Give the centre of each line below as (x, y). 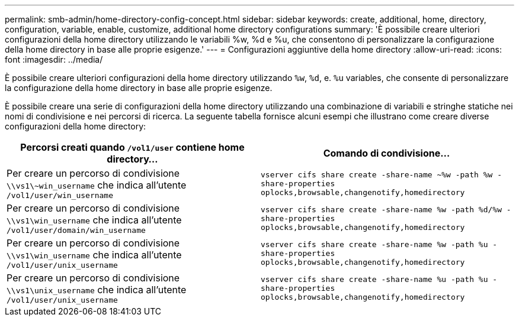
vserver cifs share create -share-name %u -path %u (374, 279)
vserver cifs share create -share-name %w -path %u (374, 244)
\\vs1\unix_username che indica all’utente (97, 290)
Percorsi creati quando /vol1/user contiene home (132, 147)
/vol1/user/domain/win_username (76, 230)
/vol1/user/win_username (60, 195)
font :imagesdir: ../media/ (54, 59)
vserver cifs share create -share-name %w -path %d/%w (381, 210)
